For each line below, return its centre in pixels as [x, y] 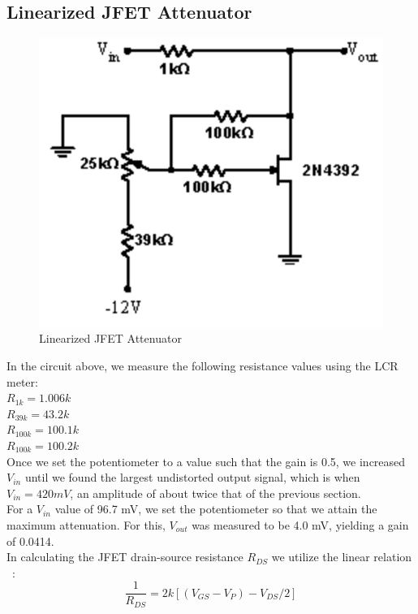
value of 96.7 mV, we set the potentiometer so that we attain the [216, 509]
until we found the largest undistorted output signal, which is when [192, 477]
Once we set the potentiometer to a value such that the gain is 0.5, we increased [206, 461]
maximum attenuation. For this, [86, 524]
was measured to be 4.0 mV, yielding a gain [300, 524]
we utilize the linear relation [342, 557]
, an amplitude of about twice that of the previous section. [215, 493]
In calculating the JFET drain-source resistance [125, 557]
